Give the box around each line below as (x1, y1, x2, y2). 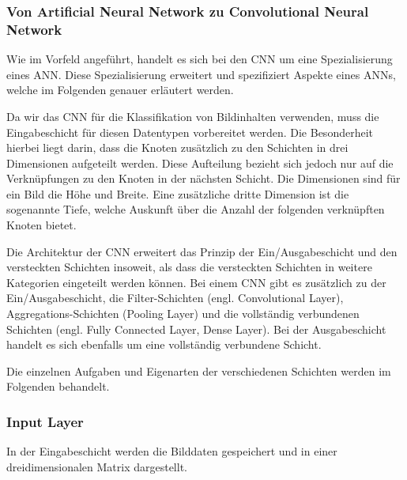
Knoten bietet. (6, 217, 77, 233)
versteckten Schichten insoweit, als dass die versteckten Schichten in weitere (6, 259, 372, 275)
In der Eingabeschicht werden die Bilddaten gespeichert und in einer (6, 443, 337, 459)
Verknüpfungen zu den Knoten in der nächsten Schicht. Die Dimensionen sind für (6, 170, 401, 187)
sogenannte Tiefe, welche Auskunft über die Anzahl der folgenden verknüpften (6, 201, 385, 217)
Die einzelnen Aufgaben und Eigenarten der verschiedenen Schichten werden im (6, 362, 391, 379)
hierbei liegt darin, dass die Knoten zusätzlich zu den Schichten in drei (6, 139, 349, 156)
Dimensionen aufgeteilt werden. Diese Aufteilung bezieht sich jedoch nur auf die (6, 154, 394, 171)
